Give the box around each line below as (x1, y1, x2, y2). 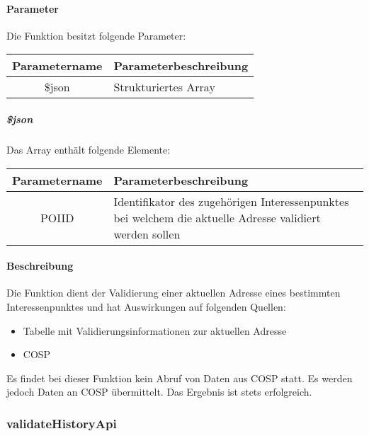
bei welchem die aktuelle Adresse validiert (113, 209, 321, 226)
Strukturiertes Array (113, 79, 215, 96)
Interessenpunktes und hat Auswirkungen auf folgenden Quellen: (6, 299, 286, 314)
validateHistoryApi (6, 414, 117, 432)
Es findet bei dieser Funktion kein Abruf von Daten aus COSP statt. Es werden (6, 370, 353, 385)
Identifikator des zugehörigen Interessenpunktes (113, 193, 349, 210)
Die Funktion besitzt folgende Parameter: (6, 28, 186, 42)
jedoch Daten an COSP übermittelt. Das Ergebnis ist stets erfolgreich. (6, 384, 312, 399)
